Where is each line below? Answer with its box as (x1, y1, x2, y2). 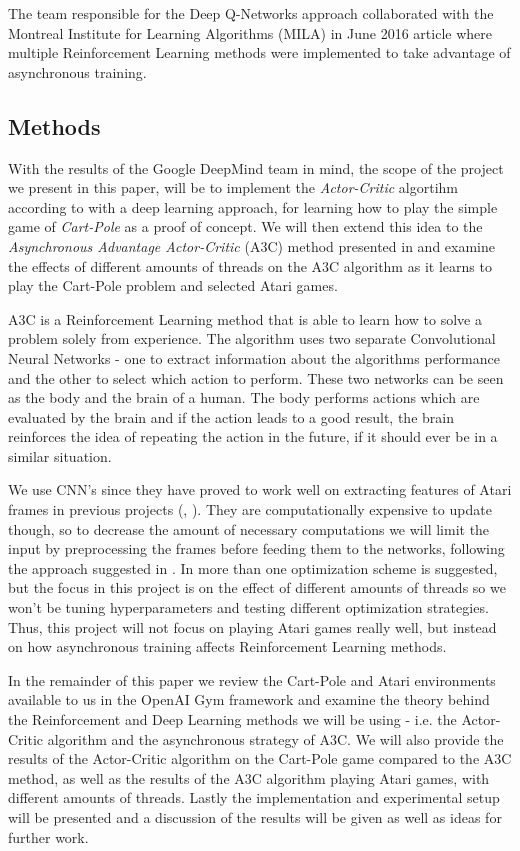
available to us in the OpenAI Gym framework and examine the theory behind (8, 689, 490, 710)
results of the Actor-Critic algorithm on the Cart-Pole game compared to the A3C (8, 748, 512, 769)
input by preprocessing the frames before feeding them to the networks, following (8, 538, 505, 559)
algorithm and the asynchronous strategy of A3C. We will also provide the (47, 728, 504, 749)
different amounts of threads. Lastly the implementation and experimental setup (8, 787, 500, 808)
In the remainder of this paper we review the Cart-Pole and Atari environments (8, 669, 496, 690)
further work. (8, 826, 89, 847)
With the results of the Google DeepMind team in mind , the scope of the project (8, 157, 504, 178)
